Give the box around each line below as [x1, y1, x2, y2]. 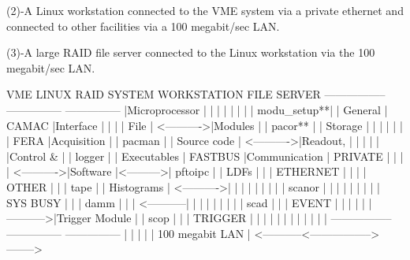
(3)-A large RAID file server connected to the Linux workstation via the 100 [6, 44, 375, 61]
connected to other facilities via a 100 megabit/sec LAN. [6, 17, 280, 34]
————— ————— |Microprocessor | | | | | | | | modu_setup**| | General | [6, 101, 388, 117]
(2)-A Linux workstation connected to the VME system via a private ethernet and [6, 2, 404, 18]
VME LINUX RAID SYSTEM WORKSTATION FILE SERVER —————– [6, 86, 386, 102]
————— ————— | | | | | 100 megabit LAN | [6, 225, 251, 241]
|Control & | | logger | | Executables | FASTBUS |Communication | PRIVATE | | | [6, 147, 404, 164]
